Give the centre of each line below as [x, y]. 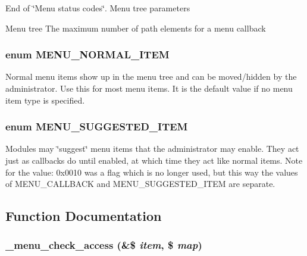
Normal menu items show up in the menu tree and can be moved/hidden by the [151, 77]
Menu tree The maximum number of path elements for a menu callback [136, 28]
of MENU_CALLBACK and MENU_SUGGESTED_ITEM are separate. [140, 184]
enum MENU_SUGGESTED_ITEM [97, 127]
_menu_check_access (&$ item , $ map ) [104, 245]
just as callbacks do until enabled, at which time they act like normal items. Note [154, 160]
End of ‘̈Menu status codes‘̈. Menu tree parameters [98, 8]
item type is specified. [45, 100]
